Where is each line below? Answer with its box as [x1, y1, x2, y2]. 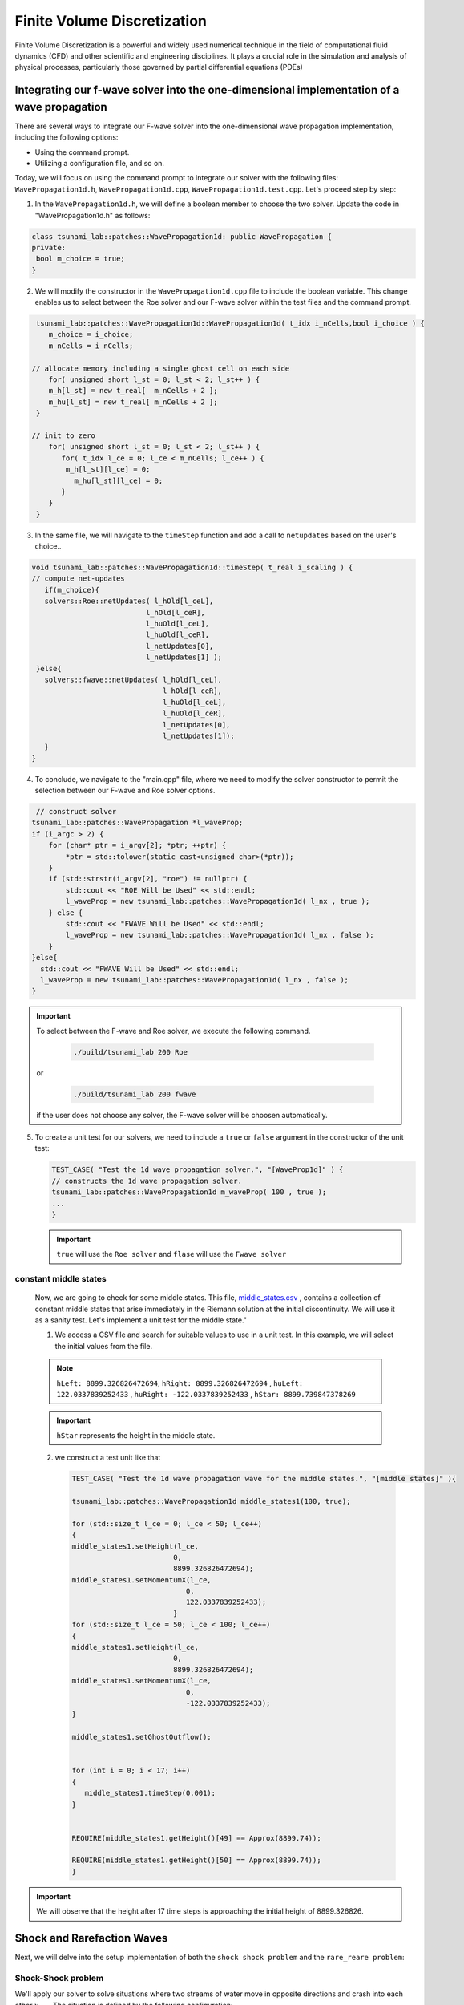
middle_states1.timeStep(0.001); [84, 1788, 216, 1798]
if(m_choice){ [44, 585, 100, 594]
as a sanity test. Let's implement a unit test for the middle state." [34, 1315, 248, 1325]
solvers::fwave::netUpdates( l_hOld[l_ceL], [44, 674, 222, 684]
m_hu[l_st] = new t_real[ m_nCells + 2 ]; [48, 397, 218, 407]
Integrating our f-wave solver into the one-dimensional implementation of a [14, 83, 400, 97]
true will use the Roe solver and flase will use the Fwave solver [56, 1250, 287, 1259]
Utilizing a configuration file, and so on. [34, 159, 164, 168]
